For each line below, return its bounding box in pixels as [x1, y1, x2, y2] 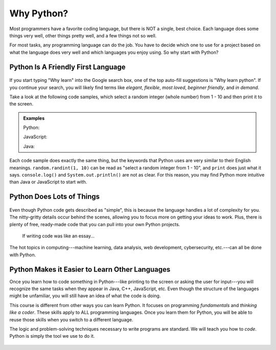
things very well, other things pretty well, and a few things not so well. [9, 32, 157, 38]
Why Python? [9, 8, 68, 19]
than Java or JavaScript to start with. [9, 179, 87, 185]
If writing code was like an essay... [22, 233, 95, 239]
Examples [23, 115, 45, 121]
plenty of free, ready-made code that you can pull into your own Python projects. [9, 221, 180, 227]
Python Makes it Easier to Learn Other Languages [9, 265, 171, 274]
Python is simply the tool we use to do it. [9, 333, 95, 339]
